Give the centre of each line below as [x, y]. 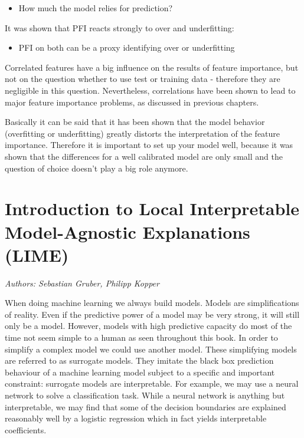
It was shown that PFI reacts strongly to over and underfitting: [120, 27]
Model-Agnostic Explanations [128, 231]
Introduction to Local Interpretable [152, 208]
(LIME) [37, 254]
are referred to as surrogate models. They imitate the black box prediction [139, 360]
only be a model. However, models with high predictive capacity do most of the [148, 326]
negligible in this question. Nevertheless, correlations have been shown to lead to [150, 90]
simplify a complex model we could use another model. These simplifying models [151, 349]
